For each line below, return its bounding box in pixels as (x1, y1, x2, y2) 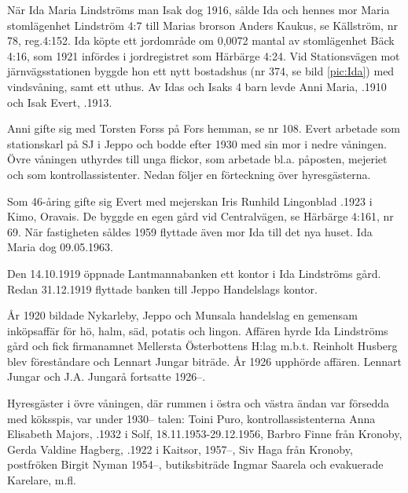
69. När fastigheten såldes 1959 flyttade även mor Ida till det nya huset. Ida (7, 223, 373, 239)
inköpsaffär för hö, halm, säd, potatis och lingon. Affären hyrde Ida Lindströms (7, 322, 388, 338)
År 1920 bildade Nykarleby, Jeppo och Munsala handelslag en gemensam (7, 307, 358, 323)
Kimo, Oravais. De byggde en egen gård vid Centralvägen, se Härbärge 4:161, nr (7, 208, 394, 225)
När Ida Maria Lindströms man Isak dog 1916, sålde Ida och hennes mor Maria (7, 2, 390, 17)
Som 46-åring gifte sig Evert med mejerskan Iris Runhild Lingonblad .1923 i (7, 192, 373, 209)
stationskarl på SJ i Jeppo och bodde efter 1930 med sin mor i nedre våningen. (7, 135, 388, 152)
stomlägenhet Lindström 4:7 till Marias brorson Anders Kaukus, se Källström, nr (7, 16, 398, 33)
